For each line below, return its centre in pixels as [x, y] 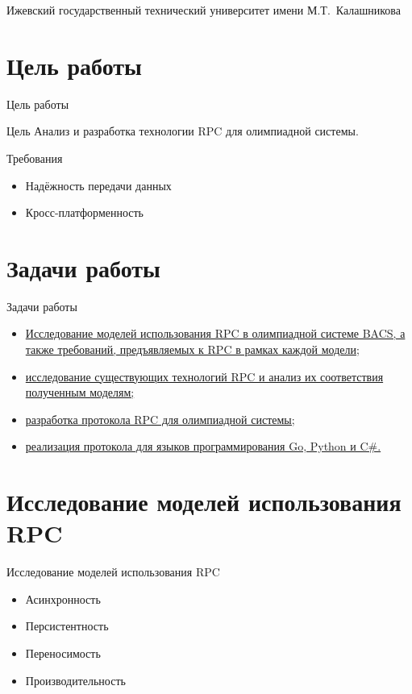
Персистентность [67, 626]
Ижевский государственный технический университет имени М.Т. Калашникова [204, 10]
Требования [35, 158]
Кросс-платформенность [85, 212]
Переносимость [63, 653]
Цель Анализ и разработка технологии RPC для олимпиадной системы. [183, 131]
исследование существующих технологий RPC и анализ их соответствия [204, 376]
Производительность [75, 680]
